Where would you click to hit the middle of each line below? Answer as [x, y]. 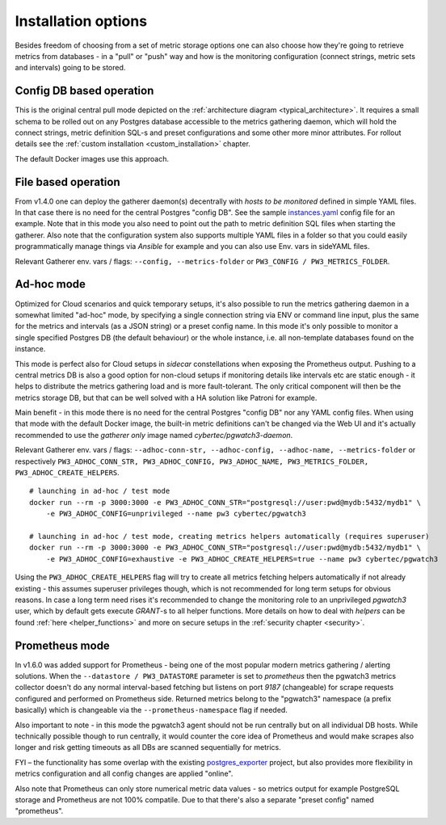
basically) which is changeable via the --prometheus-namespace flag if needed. [151, 710]
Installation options [81, 21]
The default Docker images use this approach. [92, 158]
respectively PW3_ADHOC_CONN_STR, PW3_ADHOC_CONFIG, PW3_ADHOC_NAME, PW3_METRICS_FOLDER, [192, 461]
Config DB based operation [84, 91]
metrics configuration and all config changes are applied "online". [124, 774]
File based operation [67, 182]
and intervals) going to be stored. [70, 68]
